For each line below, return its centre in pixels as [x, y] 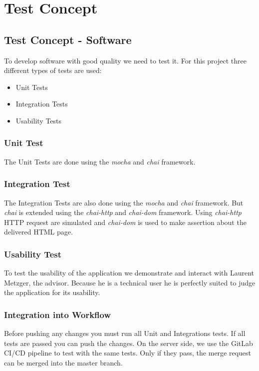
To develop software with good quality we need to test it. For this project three [125, 60]
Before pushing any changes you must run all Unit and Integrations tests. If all [125, 333]
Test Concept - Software [68, 39]
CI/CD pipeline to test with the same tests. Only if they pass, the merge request [128, 353]
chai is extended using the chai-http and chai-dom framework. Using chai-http [123, 212]
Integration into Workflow [57, 314]
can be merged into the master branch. [63, 362]
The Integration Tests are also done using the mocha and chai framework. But [124, 202]
